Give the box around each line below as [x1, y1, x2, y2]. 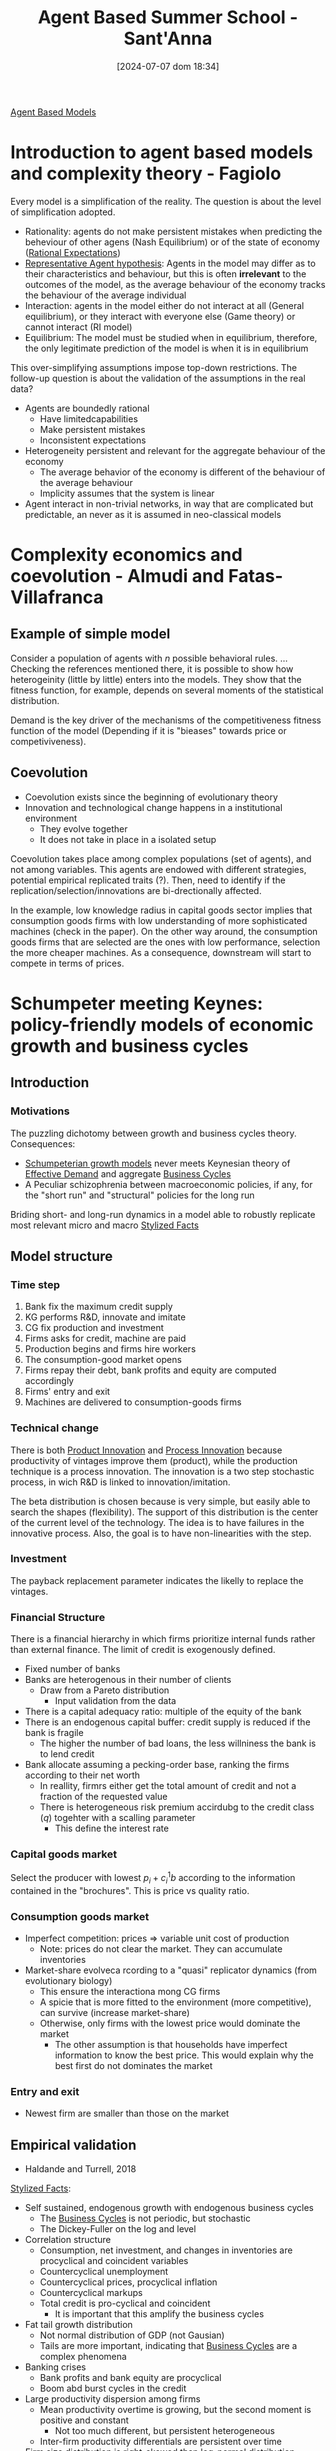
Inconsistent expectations [39, 434, 147, 446]
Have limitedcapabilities [39, 412, 138, 425]
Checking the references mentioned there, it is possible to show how [10, 662, 294, 675]
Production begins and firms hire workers [24, 1343, 197, 1355]
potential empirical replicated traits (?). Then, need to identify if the [10, 874, 286, 886]
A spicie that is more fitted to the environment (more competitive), [39, 1996, 312, 2008]
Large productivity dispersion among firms [24, 2393, 201, 2405]
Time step [10, 1277, 60, 1291]
